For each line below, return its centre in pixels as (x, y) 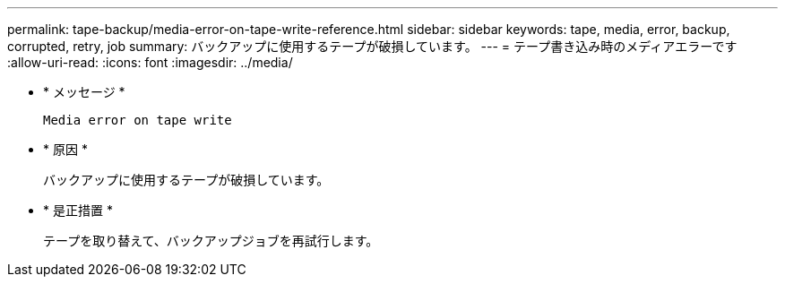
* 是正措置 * (78, 210)
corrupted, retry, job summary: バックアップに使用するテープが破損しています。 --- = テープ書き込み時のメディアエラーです (372, 46)
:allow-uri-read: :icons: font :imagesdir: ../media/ (150, 62)
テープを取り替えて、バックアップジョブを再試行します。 (211, 241)
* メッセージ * (84, 92)
